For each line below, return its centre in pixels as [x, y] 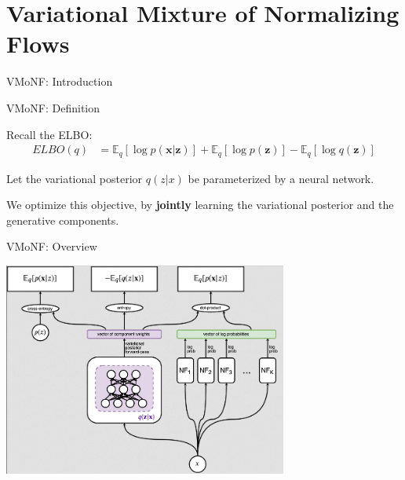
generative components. [63, 220]
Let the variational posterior [75, 178]
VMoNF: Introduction [60, 81]
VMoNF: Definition [53, 107]
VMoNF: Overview [52, 246]
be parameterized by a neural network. [281, 178]
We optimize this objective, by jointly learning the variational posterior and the [200, 205]
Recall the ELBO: [49, 134]
